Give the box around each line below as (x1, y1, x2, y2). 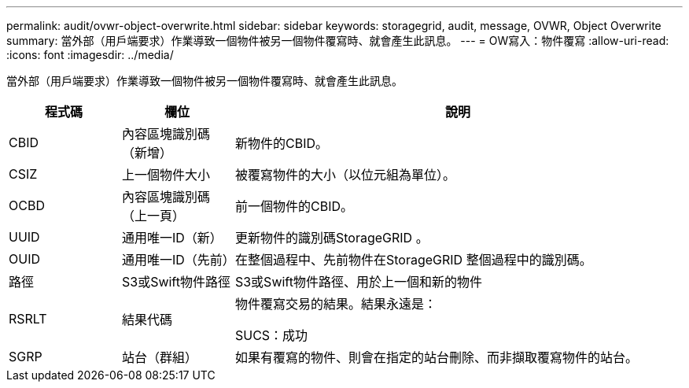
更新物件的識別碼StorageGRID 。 (234, 230, 429, 246)
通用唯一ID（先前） (121, 252, 235, 268)
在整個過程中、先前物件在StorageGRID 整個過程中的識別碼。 (234, 252, 592, 268)
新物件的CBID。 (234, 135, 328, 151)
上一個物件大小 (121, 167, 210, 183)
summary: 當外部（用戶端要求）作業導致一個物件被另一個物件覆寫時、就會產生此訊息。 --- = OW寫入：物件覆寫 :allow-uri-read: (6, 34, 669, 47)
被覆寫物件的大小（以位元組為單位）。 (234, 167, 455, 183)
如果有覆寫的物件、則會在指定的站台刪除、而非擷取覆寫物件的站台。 (234, 349, 638, 365)
